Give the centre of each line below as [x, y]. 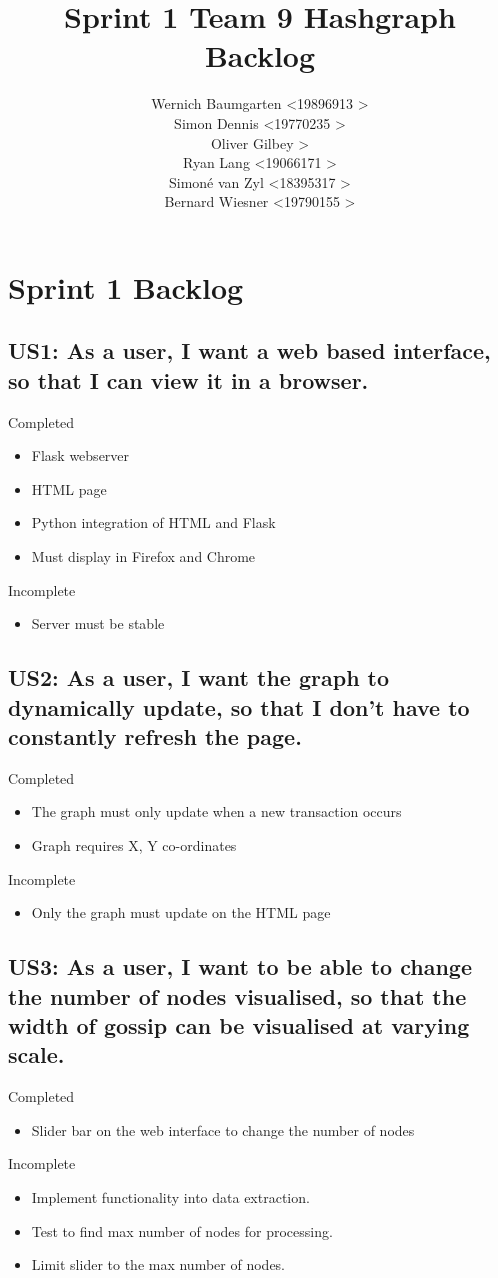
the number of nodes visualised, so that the [237, 995]
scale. [36, 1054]
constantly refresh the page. [155, 735]
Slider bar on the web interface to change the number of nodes [223, 1129]
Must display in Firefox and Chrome [143, 556]
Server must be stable [98, 623]
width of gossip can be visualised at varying [239, 1024]
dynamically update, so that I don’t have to [239, 706]
